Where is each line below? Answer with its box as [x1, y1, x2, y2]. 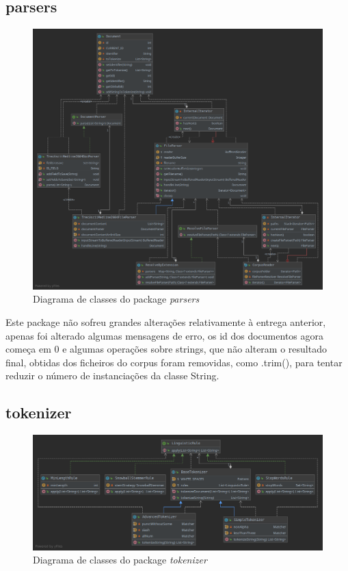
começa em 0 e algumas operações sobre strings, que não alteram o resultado [5, 342, 327, 356]
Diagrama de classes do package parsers [33, 292, 200, 306]
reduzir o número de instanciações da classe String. [5, 368, 219, 383]
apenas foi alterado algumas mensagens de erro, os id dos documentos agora [5, 328, 323, 342]
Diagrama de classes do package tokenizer [33, 553, 207, 567]
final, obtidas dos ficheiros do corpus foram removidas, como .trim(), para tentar [5, 355, 343, 369]
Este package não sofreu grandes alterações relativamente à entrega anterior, [5, 314, 326, 329]
